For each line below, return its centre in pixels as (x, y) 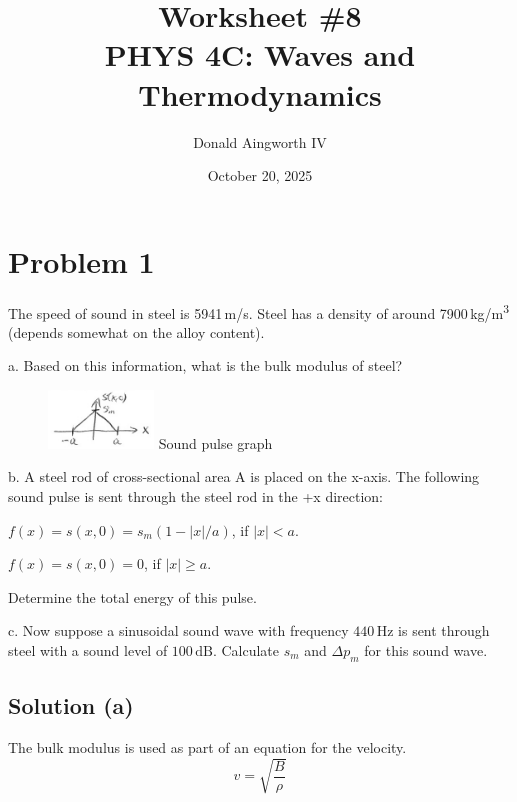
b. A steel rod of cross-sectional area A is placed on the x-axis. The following (244, 476)
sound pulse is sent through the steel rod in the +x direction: (196, 496)
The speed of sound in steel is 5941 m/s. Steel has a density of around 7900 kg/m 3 (259, 311)
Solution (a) (71, 705)
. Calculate (246, 650)
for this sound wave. (426, 650)
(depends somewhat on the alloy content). (136, 331)
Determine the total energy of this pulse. (132, 596)
